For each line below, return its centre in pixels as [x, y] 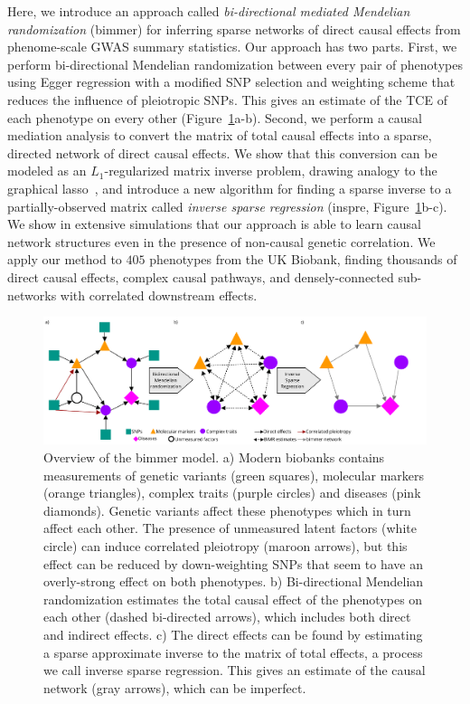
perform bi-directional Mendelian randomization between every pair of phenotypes [235, 64]
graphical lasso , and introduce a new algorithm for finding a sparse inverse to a [230, 188]
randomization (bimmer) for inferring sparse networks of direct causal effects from [234, 29]
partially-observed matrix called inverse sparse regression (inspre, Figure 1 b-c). [227, 206]
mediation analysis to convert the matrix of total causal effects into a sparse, [220, 135]
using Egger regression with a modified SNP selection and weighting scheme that [231, 82]
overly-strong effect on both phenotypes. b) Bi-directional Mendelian [234, 581]
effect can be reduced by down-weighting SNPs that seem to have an [233, 563]
